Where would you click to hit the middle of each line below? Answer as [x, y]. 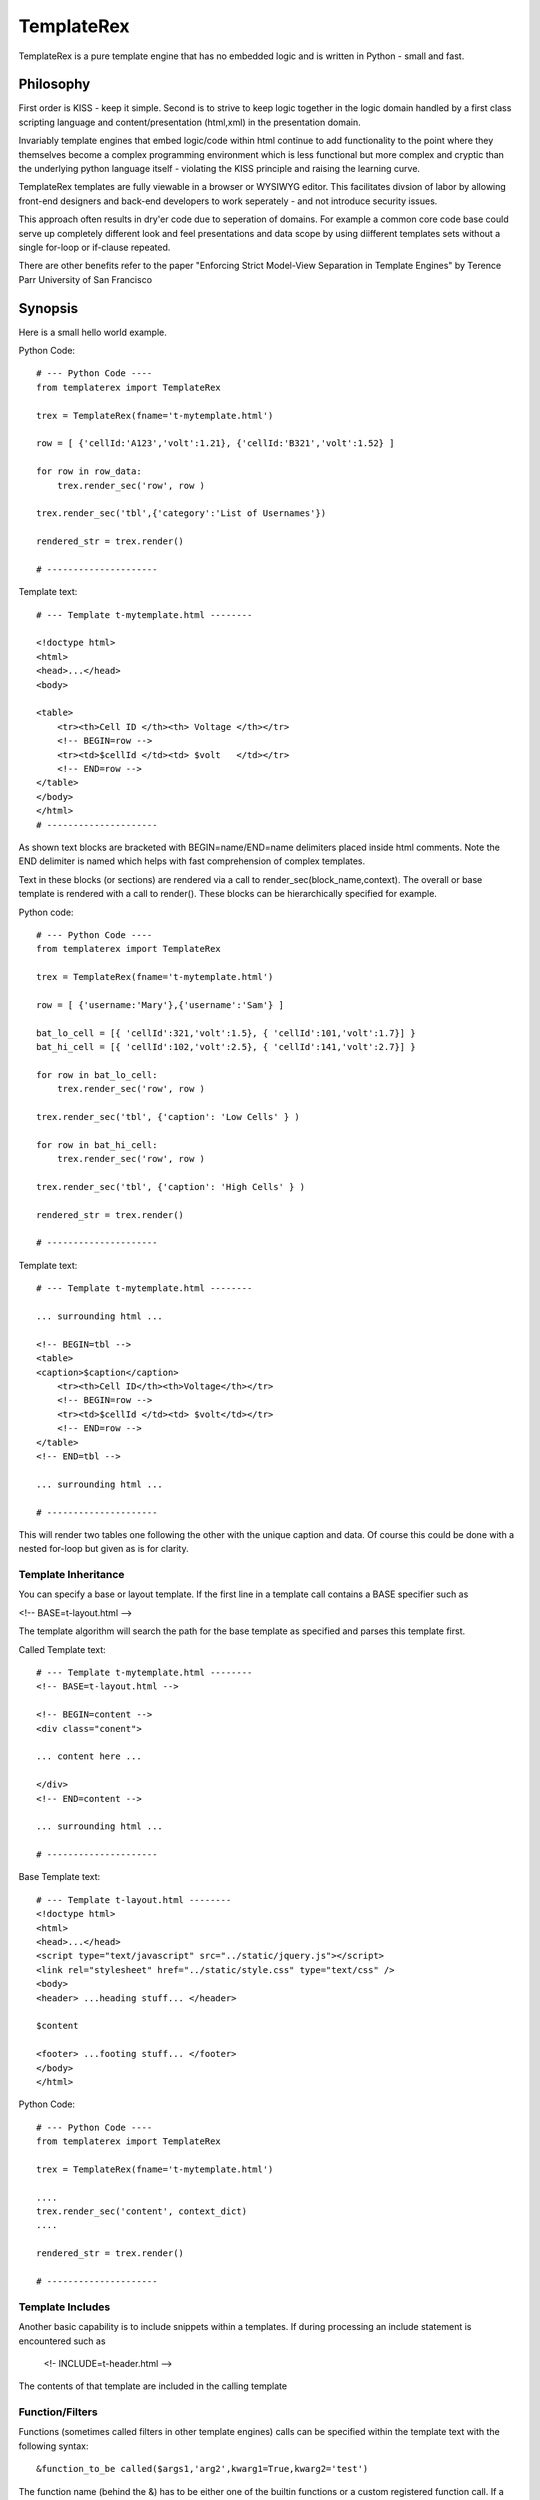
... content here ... [89, 1756]
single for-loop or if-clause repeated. [94, 247]
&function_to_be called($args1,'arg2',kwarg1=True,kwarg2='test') [202, 2469]
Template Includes [64, 2307]
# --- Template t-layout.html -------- [134, 1899]
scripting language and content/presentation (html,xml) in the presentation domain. [189, 122]
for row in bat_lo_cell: [97, 1074]
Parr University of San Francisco [85, 279]
